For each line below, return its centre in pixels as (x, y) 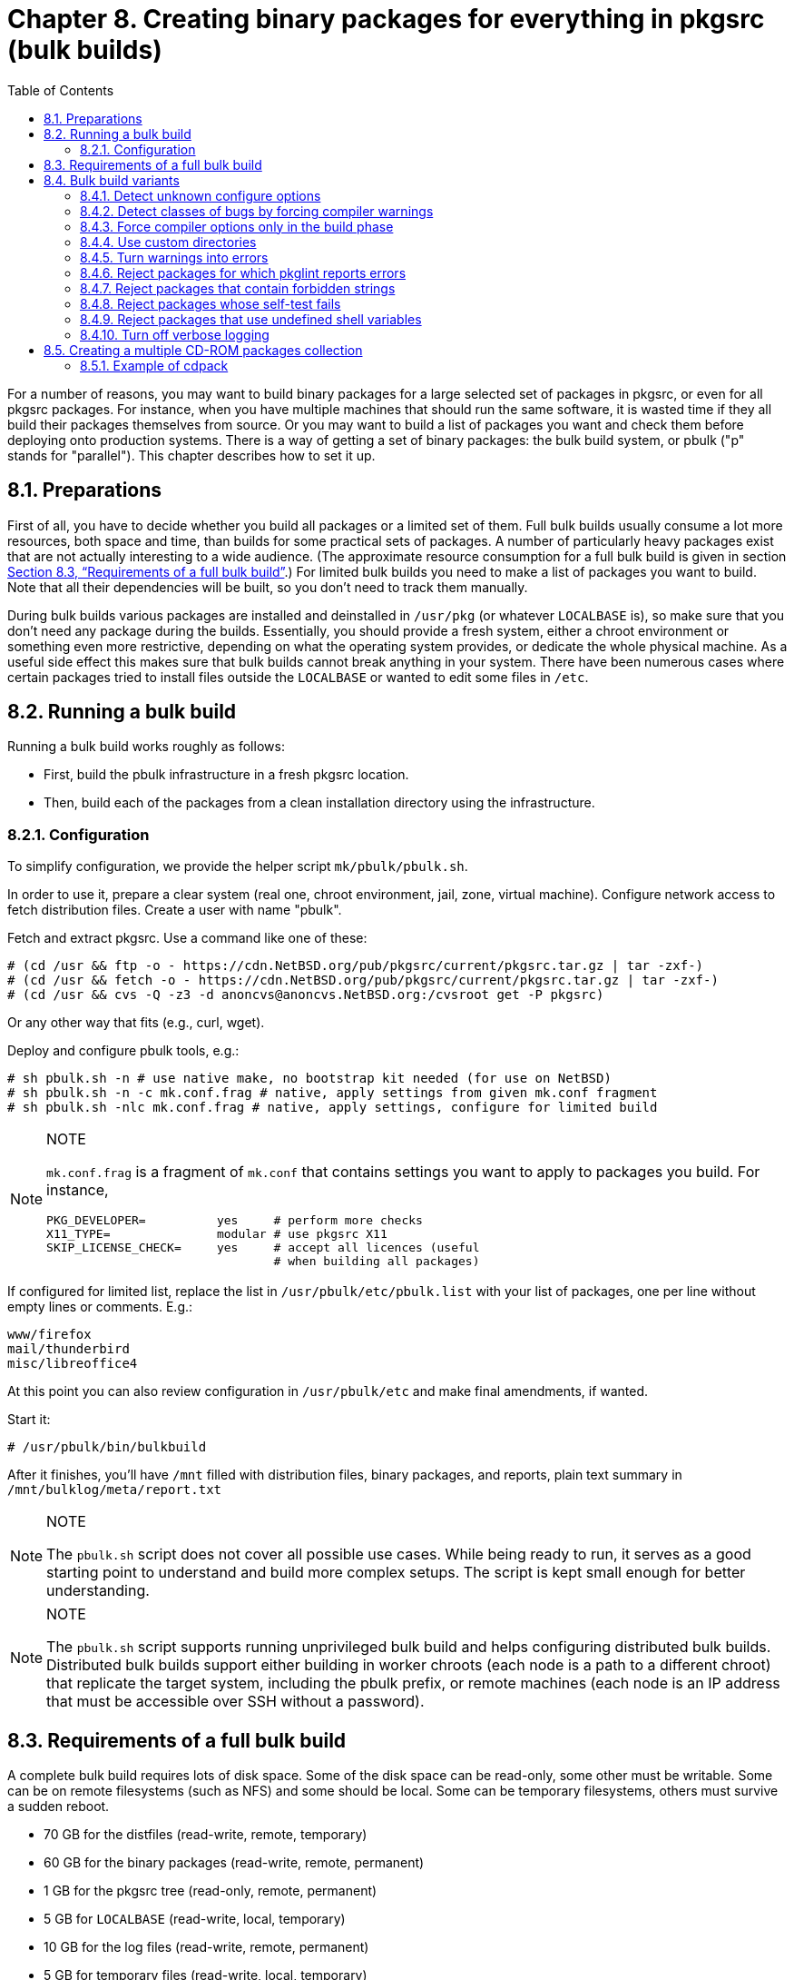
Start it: (29, 1420)
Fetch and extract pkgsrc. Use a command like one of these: (187, 938)
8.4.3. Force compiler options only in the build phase (237, 226)
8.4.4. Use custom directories (168, 242)
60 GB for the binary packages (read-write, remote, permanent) (234, 1863)
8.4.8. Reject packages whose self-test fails (211, 303)
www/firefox (49, 1335)
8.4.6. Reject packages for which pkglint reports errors (243, 272)
